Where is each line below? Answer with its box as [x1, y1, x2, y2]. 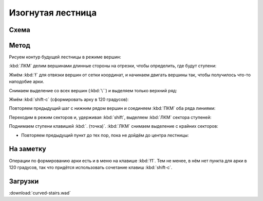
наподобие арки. [9, 79, 44, 84]
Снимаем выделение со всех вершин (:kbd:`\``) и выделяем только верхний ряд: [9, 87, 177, 93]
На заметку [9, 145, 46, 153]
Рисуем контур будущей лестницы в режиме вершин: [9, 54, 121, 60]
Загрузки [9, 177, 39, 185]
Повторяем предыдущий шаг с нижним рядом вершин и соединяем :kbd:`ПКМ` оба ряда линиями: [9, 105, 216, 111]
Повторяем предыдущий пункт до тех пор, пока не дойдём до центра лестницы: [21, 132, 189, 138]
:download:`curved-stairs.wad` [9, 190, 71, 196]
